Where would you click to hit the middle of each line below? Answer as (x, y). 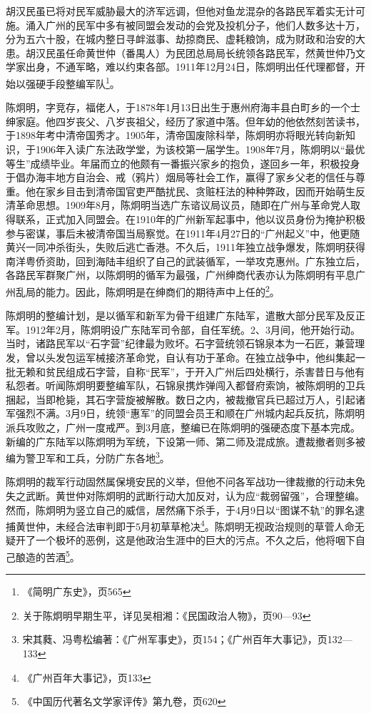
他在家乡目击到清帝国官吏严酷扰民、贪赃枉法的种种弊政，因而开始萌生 (190, 191)
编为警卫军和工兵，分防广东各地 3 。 (88, 457)
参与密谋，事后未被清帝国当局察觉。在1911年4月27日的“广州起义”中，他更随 (183, 233)
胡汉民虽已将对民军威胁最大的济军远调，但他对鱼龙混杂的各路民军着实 (171, 11)
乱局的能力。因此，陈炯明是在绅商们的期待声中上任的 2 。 (147, 290)
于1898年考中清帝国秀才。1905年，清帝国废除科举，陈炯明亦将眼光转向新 (176, 135)
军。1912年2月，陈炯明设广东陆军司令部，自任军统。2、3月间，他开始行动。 (183, 329)
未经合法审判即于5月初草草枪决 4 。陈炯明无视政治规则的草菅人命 (205, 525)
